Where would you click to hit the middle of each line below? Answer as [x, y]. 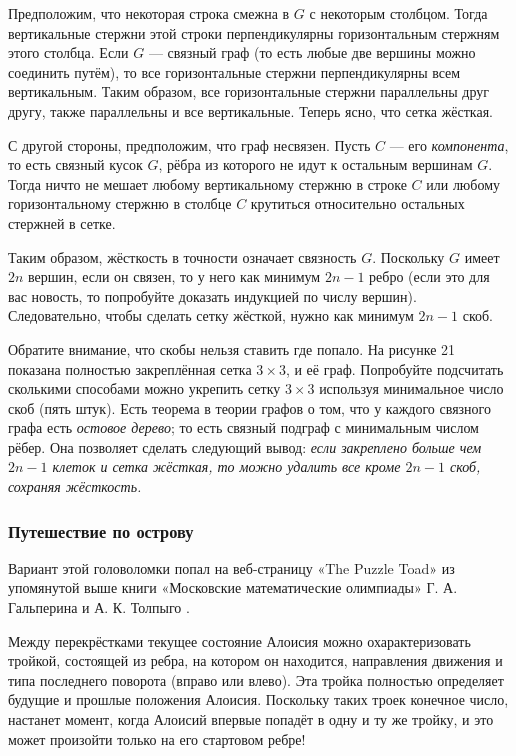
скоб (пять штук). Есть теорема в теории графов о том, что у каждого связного [250, 407]
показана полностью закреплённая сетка [130, 368]
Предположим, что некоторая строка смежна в [149, 13]
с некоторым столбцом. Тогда [398, 13]
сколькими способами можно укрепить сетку [144, 388]
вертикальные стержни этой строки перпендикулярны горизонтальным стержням [254, 32]
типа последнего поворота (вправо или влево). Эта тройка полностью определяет [256, 679]
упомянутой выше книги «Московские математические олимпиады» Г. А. [233, 587]
